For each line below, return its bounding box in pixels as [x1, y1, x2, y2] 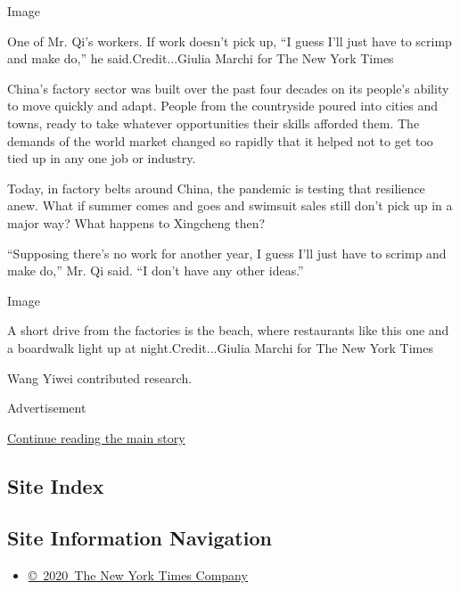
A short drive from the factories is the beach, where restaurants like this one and [7, 321, 449, 340]
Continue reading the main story [7, 428, 185, 447]
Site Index [7, 471, 104, 499]
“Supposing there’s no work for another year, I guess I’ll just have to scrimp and [7, 243, 447, 262]
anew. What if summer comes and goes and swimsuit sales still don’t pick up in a [7, 196, 453, 215]
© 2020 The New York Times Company [28, 566, 248, 585]
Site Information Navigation [7, 524, 272, 552]
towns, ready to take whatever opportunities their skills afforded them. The [7, 113, 420, 132]
